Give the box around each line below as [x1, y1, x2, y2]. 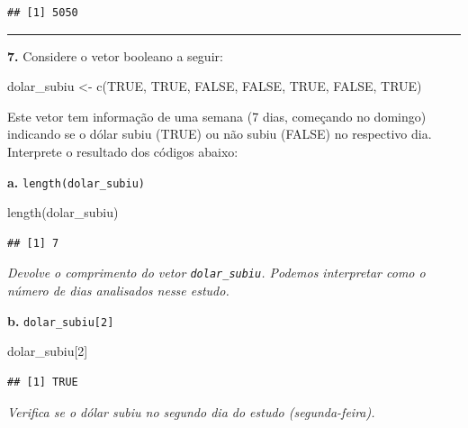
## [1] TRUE [7, 375, 78, 388]
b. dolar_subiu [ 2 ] [7, 311, 114, 330]
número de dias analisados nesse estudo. [7, 281, 229, 300]
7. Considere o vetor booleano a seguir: [7, 46, 223, 65]
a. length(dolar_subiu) [7, 172, 145, 191]
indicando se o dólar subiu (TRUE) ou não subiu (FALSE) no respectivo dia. [7, 124, 432, 143]
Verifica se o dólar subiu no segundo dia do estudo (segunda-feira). [7, 402, 375, 421]
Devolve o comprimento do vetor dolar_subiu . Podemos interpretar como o [7, 263, 426, 282]
